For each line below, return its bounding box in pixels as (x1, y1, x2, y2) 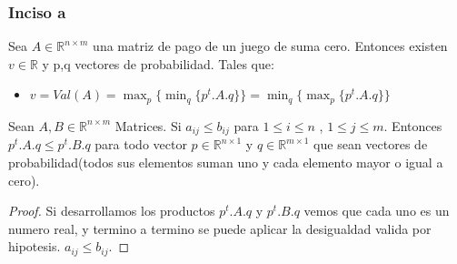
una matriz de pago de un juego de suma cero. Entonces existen (93, 36, 448, 56)
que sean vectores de (313, 135, 428, 154)
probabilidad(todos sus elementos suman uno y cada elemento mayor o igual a (8, 152, 443, 171)
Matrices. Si (114, 116, 182, 135)
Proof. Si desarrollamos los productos (8, 201, 215, 220)
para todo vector (94, 135, 187, 154)
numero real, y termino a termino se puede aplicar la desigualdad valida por (8, 218, 432, 238)
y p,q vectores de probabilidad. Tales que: (42, 54, 274, 73)
